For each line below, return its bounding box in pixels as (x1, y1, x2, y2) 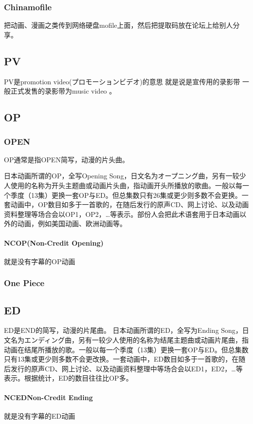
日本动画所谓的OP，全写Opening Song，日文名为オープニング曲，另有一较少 (4, 171, 246, 181)
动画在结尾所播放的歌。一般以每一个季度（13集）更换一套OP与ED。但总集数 (4, 344, 249, 354)
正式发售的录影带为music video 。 (10, 86, 116, 96)
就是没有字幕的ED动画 (4, 410, 75, 421)
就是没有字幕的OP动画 (4, 256, 75, 266)
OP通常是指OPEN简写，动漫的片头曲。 (4, 154, 129, 164)
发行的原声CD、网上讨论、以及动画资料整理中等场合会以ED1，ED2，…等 (10, 363, 243, 373)
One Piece (4, 277, 45, 289)
